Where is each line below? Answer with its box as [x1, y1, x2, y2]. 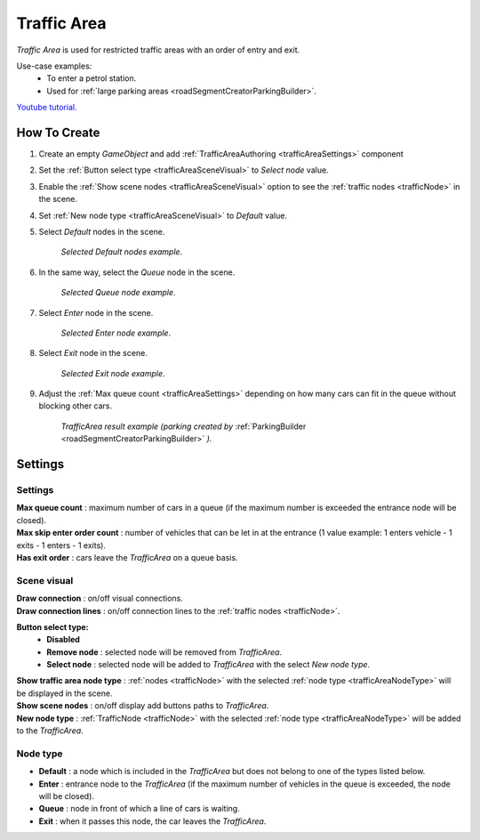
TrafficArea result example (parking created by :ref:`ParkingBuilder [60, 421, 307, 432]
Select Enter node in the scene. [38, 307, 154, 318]
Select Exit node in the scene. [38, 348, 148, 359]
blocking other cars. [38, 400, 113, 411]
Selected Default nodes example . [60, 246, 183, 257]
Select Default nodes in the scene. [38, 226, 165, 237]
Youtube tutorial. [16, 102, 77, 113]
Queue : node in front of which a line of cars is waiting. [38, 804, 240, 814]
